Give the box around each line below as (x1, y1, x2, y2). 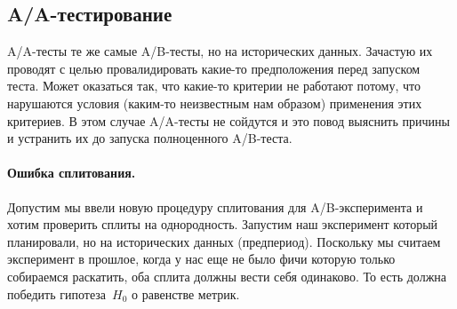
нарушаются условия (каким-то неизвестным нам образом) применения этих (7, 93, 422, 112)
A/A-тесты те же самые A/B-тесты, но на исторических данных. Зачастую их (7, 42, 433, 60)
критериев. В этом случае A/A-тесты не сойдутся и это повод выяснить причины (7, 111, 450, 130)
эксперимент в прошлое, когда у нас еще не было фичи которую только (7, 250, 396, 268)
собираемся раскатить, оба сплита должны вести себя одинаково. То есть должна (7, 266, 447, 285)
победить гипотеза (7, 284, 107, 303)
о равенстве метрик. (132, 284, 240, 303)
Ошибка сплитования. (7, 163, 136, 182)
